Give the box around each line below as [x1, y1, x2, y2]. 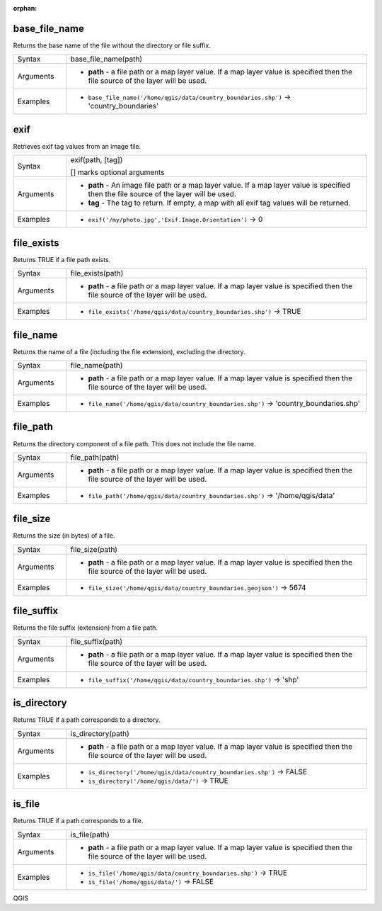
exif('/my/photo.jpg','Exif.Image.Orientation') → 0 [88, 215, 263, 225]
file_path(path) [70, 452, 120, 462]
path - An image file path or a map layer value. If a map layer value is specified [88, 181, 351, 191]
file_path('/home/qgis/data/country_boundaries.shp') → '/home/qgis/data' [88, 490, 335, 500]
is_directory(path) [70, 728, 130, 738]
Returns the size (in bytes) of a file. [13, 531, 115, 540]
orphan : [13, 4, 37, 12]
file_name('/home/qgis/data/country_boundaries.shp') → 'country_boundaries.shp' [88, 399, 361, 409]
